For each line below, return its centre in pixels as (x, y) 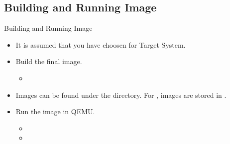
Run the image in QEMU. (55, 111)
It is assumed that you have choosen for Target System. (101, 44)
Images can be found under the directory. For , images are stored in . (121, 95)
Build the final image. (49, 61)
